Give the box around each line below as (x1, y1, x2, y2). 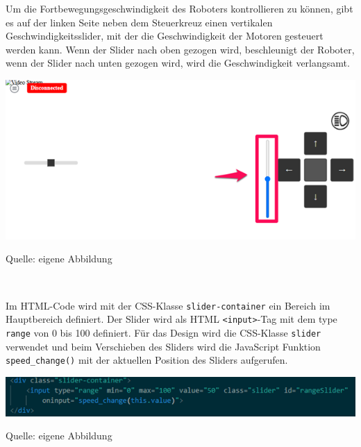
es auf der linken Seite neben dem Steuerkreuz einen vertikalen (6, 15, 273, 29)
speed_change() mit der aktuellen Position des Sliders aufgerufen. (6, 353, 288, 367)
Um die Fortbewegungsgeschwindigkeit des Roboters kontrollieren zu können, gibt (6, 1, 353, 15)
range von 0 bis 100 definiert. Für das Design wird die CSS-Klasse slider (6, 325, 321, 339)
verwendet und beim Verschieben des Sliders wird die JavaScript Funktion (6, 339, 321, 353)
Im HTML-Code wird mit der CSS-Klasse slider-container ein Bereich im (6, 298, 330, 312)
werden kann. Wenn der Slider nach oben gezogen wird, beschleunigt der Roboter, (6, 42, 355, 56)
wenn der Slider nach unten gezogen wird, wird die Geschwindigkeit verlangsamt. (6, 56, 350, 70)
